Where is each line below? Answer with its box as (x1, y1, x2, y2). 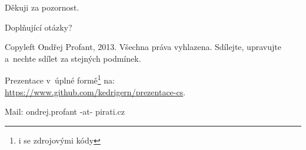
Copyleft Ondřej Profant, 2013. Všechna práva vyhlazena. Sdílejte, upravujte (5, 41, 281, 53)
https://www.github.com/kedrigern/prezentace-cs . (5, 85, 186, 98)
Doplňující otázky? (5, 21, 72, 33)
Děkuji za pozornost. (5, 1, 79, 13)
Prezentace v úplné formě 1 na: (5, 72, 115, 86)
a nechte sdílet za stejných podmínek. (5, 52, 141, 64)
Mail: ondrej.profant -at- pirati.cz (5, 105, 125, 118)
